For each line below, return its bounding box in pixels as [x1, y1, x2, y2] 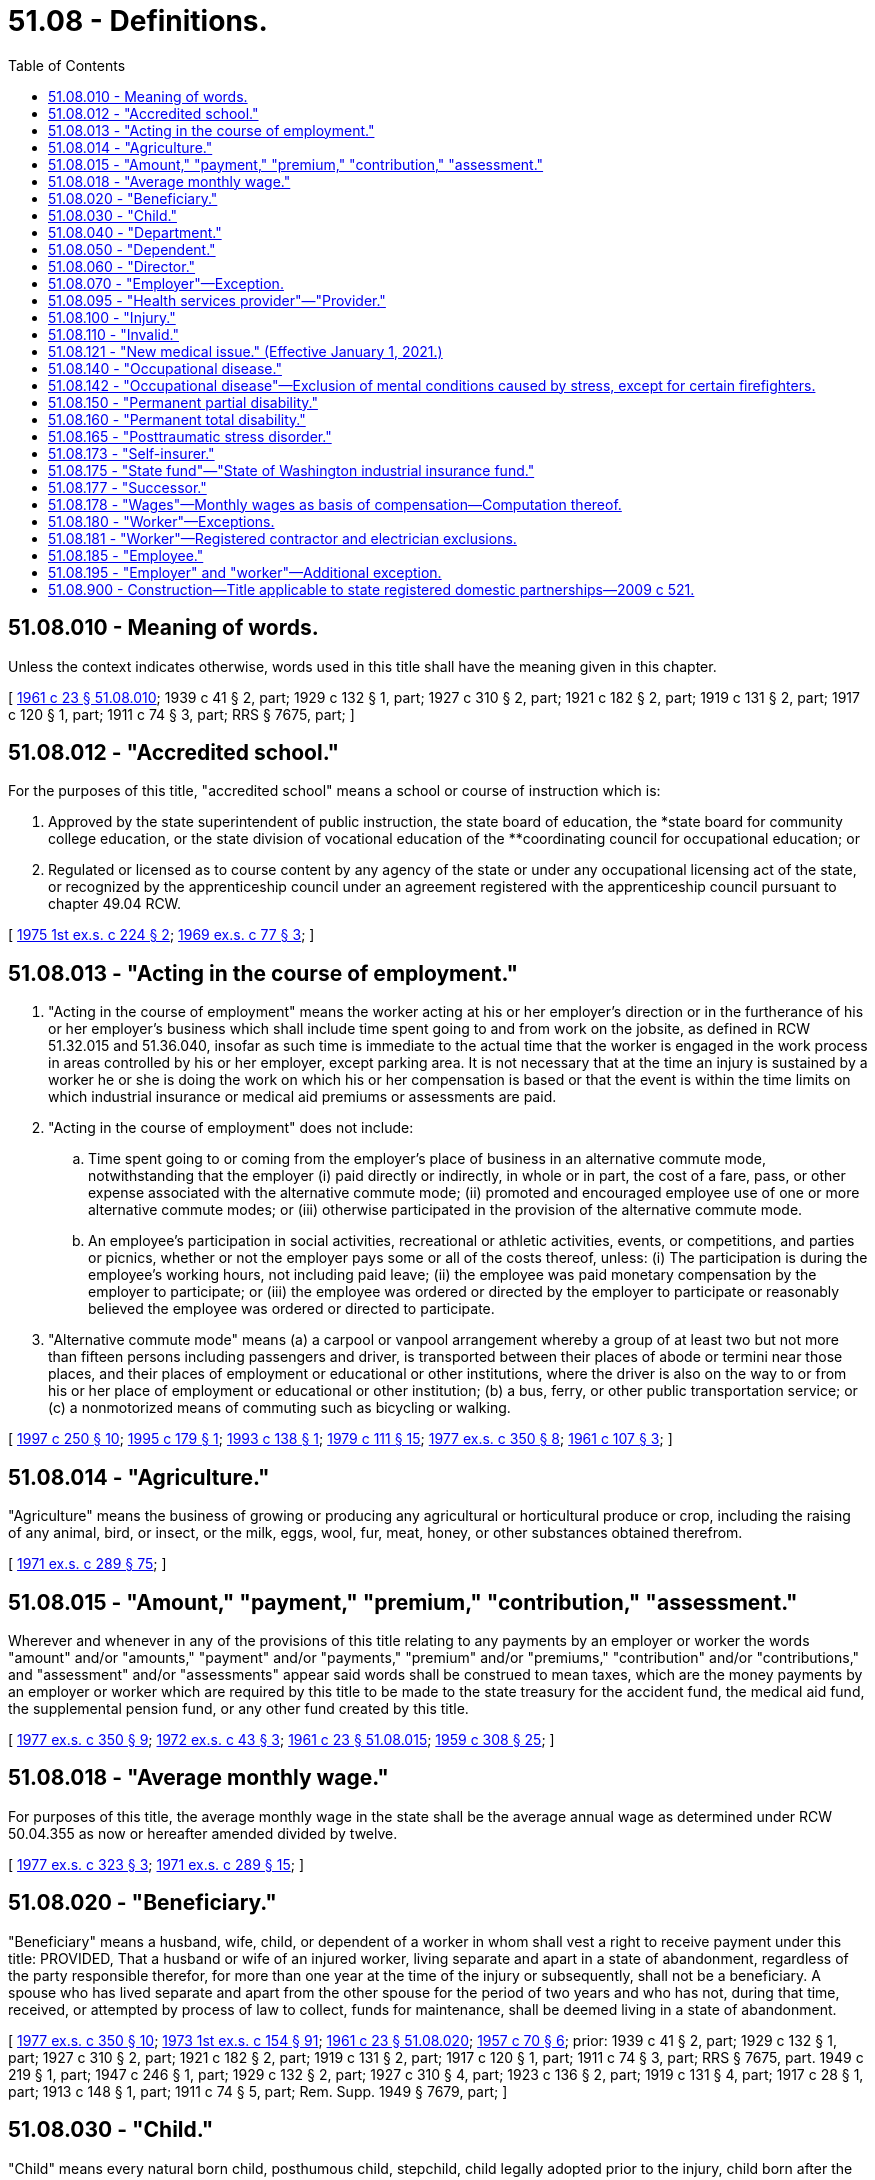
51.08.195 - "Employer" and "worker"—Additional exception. [48, 563, 442, 581]
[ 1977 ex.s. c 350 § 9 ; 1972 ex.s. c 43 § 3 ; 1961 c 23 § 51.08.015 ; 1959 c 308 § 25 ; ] [8, 1730, 555, 1748]
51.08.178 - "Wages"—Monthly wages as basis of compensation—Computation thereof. [48, 495, 622, 513]
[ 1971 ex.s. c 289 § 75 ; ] [8, 1555, 167, 1573]
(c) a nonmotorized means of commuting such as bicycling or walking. [48, 1399, 511, 1417]
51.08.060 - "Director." [48, 257, 196, 275]
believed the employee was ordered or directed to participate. [88, 1300, 495, 1318]
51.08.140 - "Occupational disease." [48, 359, 282, 377]
